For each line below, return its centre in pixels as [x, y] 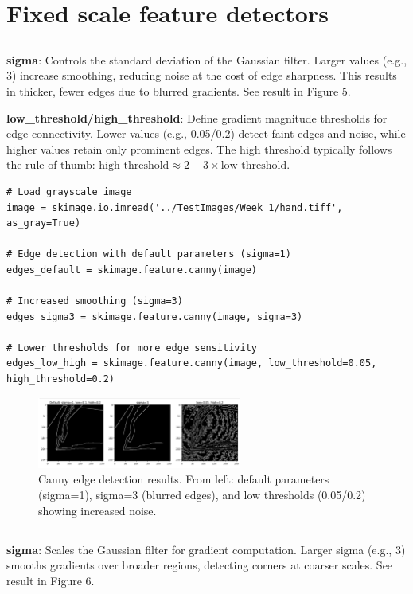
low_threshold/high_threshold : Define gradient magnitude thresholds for [197, 117]
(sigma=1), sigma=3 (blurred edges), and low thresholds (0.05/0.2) [202, 495]
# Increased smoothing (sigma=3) [95, 301]
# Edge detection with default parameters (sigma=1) [149, 254]
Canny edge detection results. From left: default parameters [184, 479]
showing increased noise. [97, 510]
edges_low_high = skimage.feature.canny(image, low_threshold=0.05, [192, 363]
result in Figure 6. [51, 580]
